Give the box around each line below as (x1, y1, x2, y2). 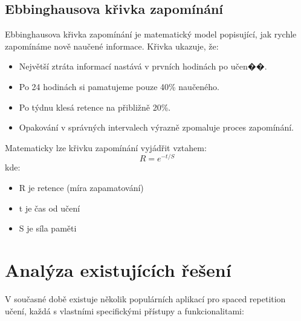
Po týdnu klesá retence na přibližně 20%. (19, 100, 171, 113)
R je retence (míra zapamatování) (19, 181, 144, 194)
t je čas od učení (19, 201, 80, 214)
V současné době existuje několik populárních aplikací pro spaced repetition (5, 292, 286, 305)
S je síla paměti (19, 222, 77, 235)
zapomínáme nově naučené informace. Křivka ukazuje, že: (5, 39, 219, 52)
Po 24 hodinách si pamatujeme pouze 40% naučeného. (19, 80, 220, 92)
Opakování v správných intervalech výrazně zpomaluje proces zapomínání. (19, 121, 294, 134)
